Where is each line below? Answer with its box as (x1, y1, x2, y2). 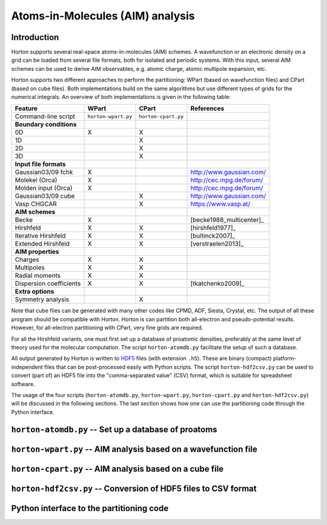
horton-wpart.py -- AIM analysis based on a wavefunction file (11, 444, 257, 454)
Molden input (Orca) (15, 184, 73, 192)
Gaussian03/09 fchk (15, 168, 73, 176)
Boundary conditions (15, 120, 77, 129)
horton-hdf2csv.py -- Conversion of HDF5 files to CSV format (11, 483, 257, 493)
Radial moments (15, 272, 61, 280)
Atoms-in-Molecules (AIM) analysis (11, 9, 195, 22)
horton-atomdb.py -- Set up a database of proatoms (11, 424, 217, 435)
